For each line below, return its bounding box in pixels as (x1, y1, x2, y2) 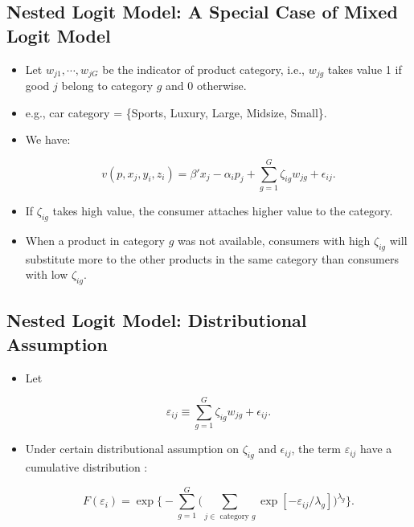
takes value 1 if (327, 60, 402, 77)
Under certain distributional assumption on (25, 440, 240, 457)
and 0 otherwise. (166, 77, 247, 94)
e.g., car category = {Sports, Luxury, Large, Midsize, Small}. (25, 104, 327, 121)
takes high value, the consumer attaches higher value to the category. (52, 202, 393, 219)
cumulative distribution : (25, 459, 148, 476)
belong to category (61, 77, 154, 94)
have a (360, 440, 392, 457)
